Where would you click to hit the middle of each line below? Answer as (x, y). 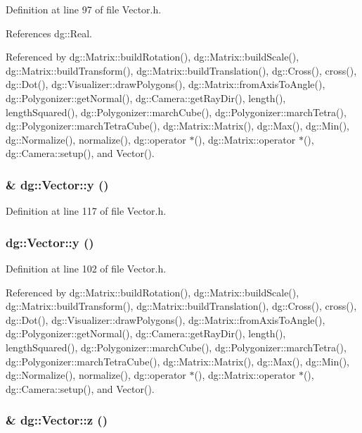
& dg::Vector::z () (57, 420)
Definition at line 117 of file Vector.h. (86, 211)
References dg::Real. (49, 33)
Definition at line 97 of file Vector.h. (84, 9)
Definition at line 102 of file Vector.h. (86, 268)
